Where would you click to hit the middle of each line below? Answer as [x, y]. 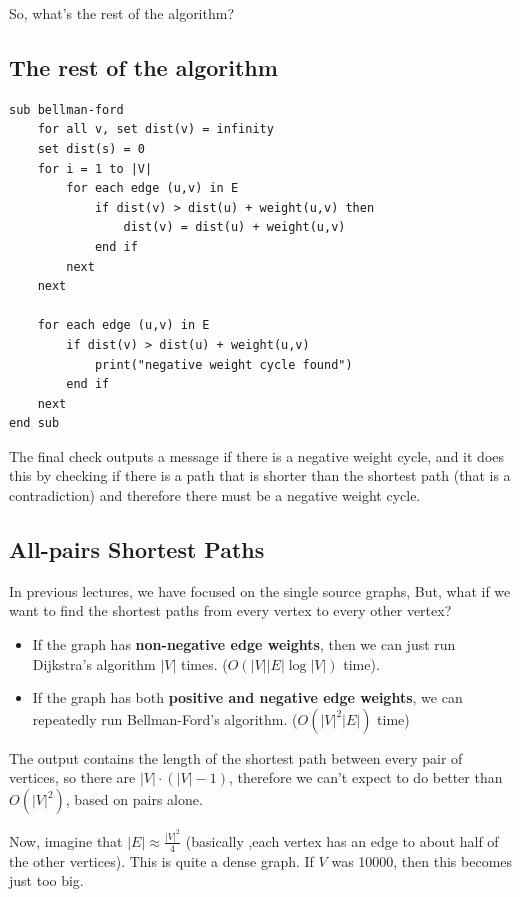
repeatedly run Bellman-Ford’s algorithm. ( [165, 718]
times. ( [204, 663]
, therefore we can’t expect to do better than [365, 777]
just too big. [46, 880]
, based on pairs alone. [134, 799]
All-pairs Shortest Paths [137, 549]
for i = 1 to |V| [95, 168]
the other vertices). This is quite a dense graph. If [161, 860]
